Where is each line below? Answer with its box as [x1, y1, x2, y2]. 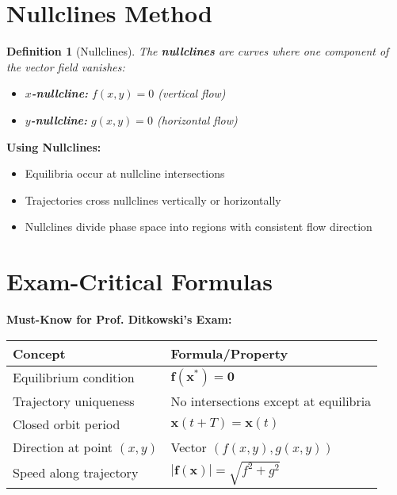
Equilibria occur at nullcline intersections [25, 165, 225, 182]
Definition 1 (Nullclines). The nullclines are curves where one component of [6, 43, 389, 59]
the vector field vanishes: [6, 58, 125, 75]
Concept [13, 343, 66, 363]
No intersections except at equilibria [170, 391, 372, 410]
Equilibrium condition [13, 368, 135, 387]
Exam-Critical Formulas [6, 265, 273, 297]
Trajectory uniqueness [13, 391, 135, 410]
